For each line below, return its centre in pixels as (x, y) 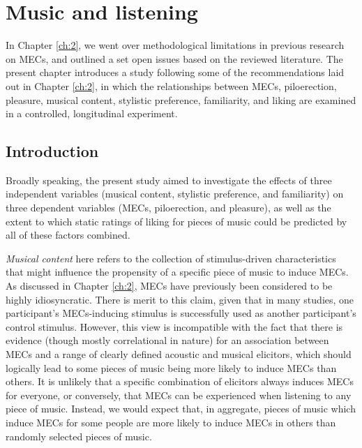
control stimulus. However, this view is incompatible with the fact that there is (174, 326)
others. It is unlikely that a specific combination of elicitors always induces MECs (180, 381)
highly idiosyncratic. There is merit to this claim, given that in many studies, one (180, 299)
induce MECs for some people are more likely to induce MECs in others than (171, 422)
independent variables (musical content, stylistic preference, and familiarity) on (175, 194)
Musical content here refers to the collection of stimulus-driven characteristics (171, 258)
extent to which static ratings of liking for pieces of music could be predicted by (176, 221)
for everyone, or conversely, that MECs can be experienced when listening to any (179, 395)
